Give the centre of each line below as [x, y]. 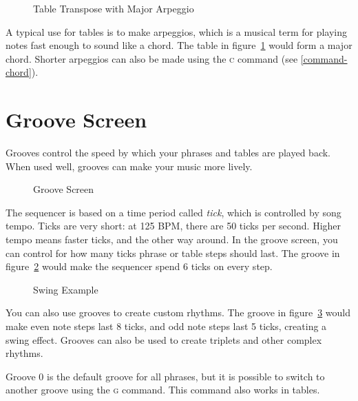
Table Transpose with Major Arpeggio [114, 8]
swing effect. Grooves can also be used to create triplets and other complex [164, 339]
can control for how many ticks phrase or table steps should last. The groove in [173, 253]
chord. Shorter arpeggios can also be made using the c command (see [152, 58]
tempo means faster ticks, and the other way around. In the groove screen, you [172, 239]
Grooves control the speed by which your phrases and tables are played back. [168, 153]
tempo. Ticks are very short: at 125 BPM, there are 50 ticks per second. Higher [173, 226]
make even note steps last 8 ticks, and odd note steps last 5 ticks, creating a [166, 326]
